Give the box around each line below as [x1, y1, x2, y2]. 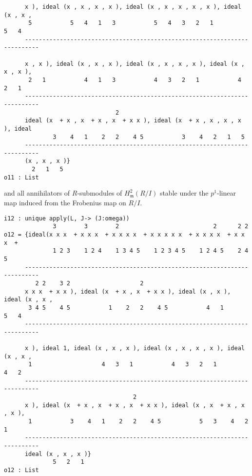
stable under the [159, 188, 209, 198]
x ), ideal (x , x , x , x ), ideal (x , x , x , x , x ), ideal [24, 3, 241, 10]
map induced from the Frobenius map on [4, 198, 126, 208]
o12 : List [4, 466, 39, 474]
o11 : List [4, 174, 39, 181]
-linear [216, 188, 236, 198]
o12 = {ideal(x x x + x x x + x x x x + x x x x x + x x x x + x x [4, 231, 245, 238]
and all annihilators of [4, 188, 70, 198]
